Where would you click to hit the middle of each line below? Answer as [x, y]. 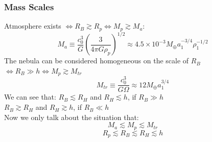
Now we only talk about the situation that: [72, 117]
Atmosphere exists [33, 26]
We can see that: [30, 97]
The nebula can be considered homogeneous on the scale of [97, 61]
